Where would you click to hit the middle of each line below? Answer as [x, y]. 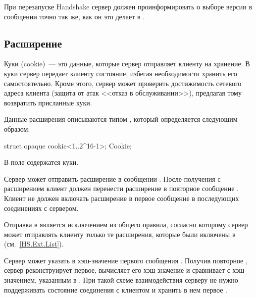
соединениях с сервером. [41, 208]
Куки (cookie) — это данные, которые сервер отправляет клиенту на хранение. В [127, 64]
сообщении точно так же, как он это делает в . [75, 16]
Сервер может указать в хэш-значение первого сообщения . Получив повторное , [126, 260]
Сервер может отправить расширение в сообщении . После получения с [112, 178]
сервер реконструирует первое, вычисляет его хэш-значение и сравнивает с [117, 270]
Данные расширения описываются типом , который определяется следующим [121, 119]
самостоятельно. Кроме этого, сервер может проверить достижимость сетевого [123, 83]
